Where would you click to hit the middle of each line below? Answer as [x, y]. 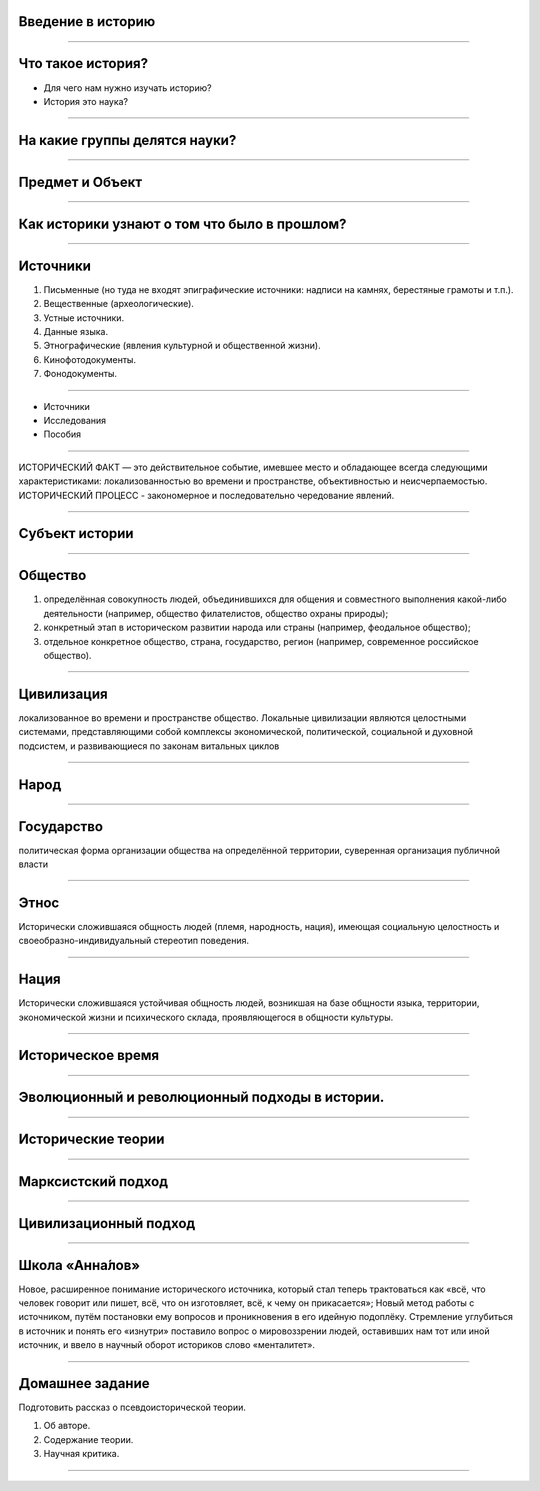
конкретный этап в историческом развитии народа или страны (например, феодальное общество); [257, 627]
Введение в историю [87, 21]
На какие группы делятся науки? [127, 140]
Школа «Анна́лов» [79, 1265]
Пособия [62, 434]
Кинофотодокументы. [90, 359]
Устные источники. [84, 317]
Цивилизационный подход [107, 1223]
